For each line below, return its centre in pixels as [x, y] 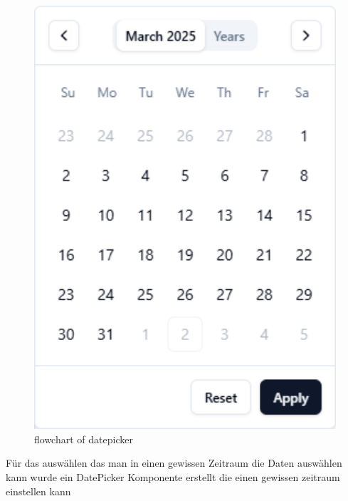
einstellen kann [38, 491]
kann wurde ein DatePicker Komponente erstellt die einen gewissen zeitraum [173, 477]
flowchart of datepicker [84, 439]
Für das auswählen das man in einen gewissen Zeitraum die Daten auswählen [174, 463]
